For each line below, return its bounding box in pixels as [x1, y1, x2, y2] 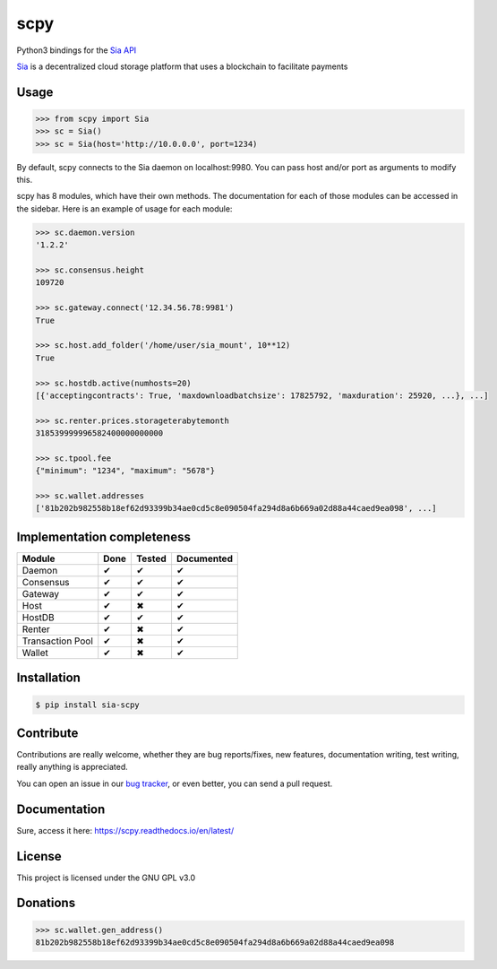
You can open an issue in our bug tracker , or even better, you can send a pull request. [16, 778, 333, 789]
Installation [16, 671, 81, 686]
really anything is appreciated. [16, 762, 129, 773]
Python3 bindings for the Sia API [16, 45, 137, 56]
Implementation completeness [16, 529, 192, 544]
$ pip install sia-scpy [35, 699, 141, 710]
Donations [16, 895, 76, 911]
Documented [176, 552, 233, 565]
